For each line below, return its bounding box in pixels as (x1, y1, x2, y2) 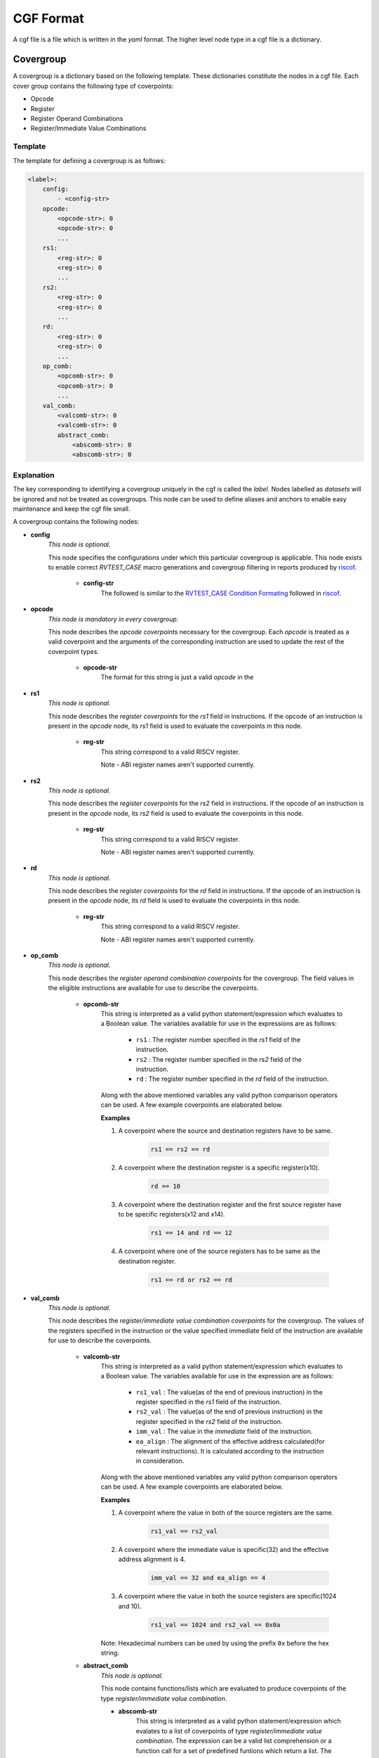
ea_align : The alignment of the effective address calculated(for (135, 1437, 325, 1445)
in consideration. (135, 1456, 185, 1465)
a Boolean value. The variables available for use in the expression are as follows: (100, 1372, 334, 1380)
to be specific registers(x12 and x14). (118, 1210, 225, 1219)
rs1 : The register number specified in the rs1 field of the (135, 1035, 301, 1044)
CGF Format (13, 11, 84, 26)
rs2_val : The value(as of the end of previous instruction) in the (135, 1407, 323, 1416)
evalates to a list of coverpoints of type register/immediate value (135, 1726, 322, 1735)
